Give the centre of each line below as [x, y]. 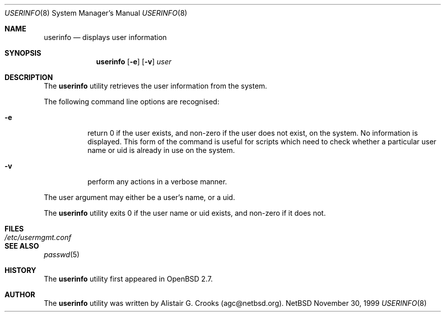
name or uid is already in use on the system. [161, 150]
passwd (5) [62, 254]
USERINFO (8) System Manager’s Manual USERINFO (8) [96, 13]
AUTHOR [20, 294]
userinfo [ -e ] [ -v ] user [134, 62]
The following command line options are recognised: [132, 102]
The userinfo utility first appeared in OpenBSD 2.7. [128, 279]
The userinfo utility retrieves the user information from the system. [156, 86]
